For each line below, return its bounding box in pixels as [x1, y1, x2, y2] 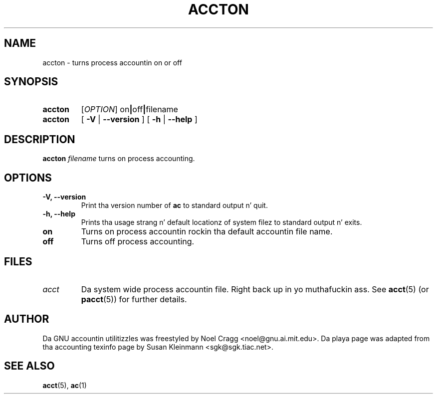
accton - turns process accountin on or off [42, 58, 182, 67]
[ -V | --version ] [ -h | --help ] [81, 114, 198, 125]
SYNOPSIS [4, 75, 58, 88]
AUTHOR [4, 313, 49, 326]
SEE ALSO [4, 360, 55, 373]
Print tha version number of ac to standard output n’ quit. [81, 201, 268, 210]
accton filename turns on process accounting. [42, 154, 195, 163]
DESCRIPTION [4, 133, 75, 146]
